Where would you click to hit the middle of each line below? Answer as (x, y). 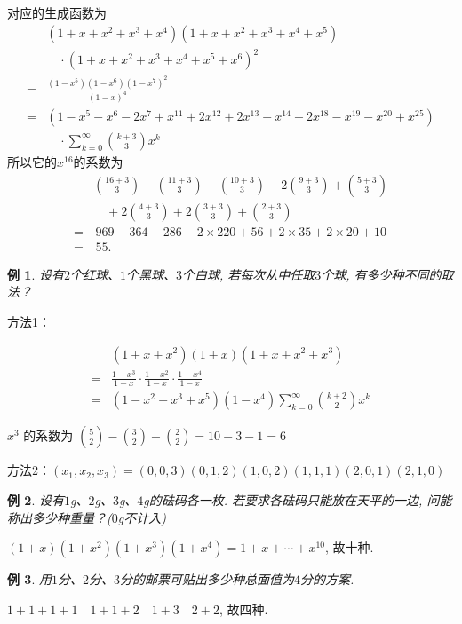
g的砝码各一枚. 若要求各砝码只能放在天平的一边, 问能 (298, 500)
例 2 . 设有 (36, 500)
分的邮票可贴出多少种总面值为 (207, 579)
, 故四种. (243, 608)
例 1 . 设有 (36, 274)
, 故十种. (350, 547)
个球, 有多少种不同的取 (387, 274)
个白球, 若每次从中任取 (248, 274)
